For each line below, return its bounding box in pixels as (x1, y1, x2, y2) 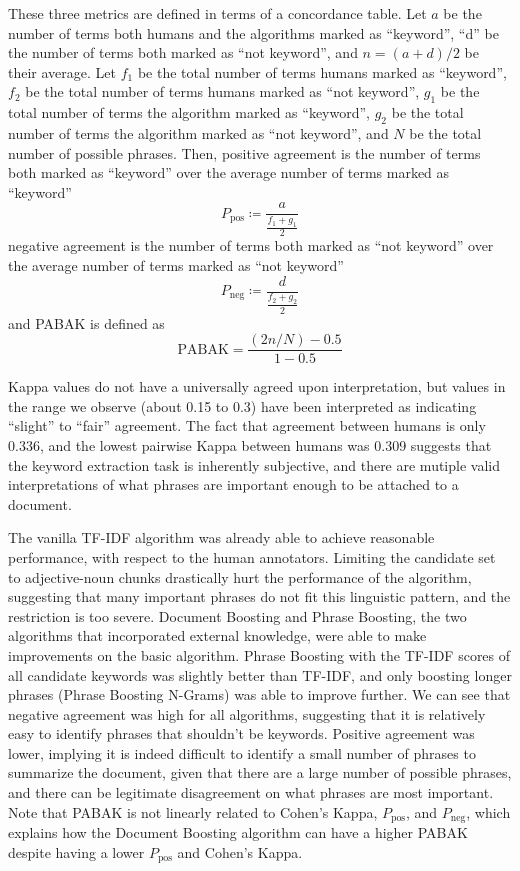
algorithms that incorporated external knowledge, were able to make (8, 625, 427, 646)
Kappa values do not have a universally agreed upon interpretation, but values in (8, 376, 506, 397)
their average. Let (8, 61, 116, 82)
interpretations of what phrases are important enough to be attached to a (8, 474, 459, 495)
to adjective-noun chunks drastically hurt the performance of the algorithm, (8, 566, 472, 587)
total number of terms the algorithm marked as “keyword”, (8, 102, 370, 123)
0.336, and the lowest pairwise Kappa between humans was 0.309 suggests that (8, 434, 492, 455)
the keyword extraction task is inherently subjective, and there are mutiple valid (8, 454, 500, 475)
